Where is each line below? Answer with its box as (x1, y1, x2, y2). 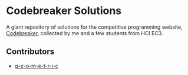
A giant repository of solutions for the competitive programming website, (6, 23, 183, 30)
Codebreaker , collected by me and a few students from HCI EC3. (6, 29, 163, 36)
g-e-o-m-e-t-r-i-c (14, 62, 59, 69)
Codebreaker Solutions (6, 4, 122, 18)
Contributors (6, 47, 55, 57)
